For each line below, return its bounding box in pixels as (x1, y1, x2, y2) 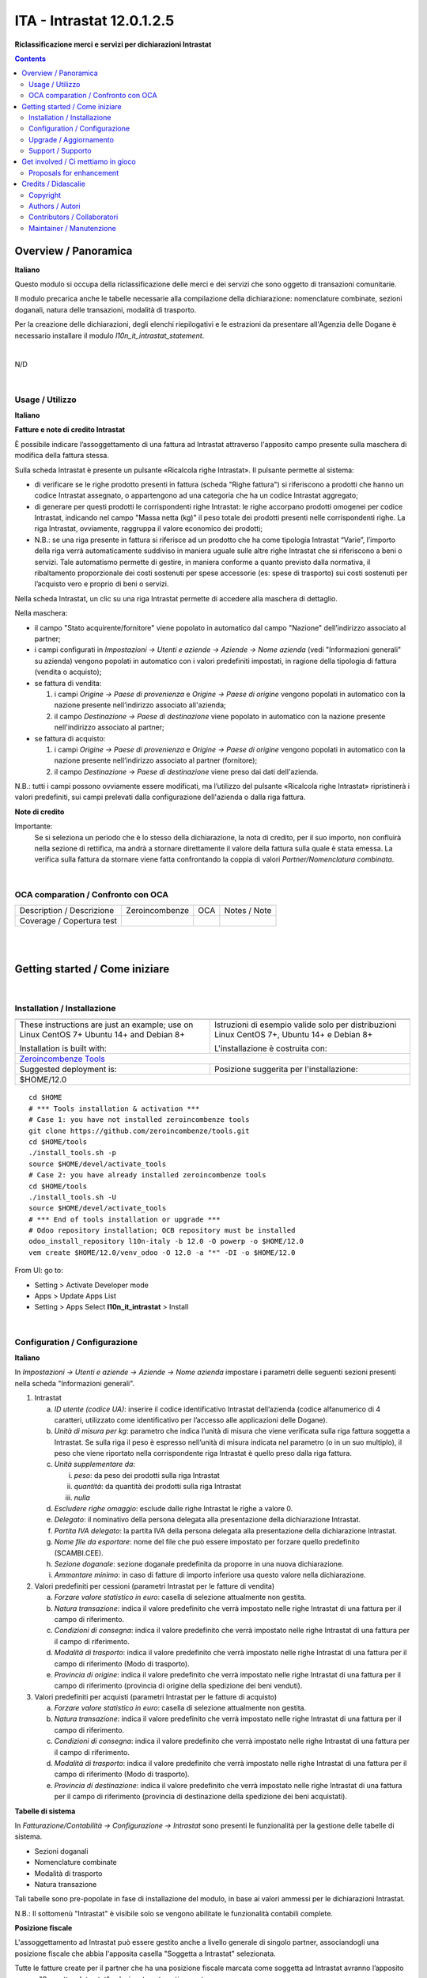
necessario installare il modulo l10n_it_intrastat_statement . (14, 331, 205, 340)
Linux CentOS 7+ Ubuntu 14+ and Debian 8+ (19, 1029, 186, 1040)
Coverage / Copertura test (19, 915, 118, 926)
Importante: (14, 821, 53, 831)
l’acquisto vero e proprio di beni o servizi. (34, 579, 169, 589)
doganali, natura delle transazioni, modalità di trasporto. (14, 305, 197, 314)
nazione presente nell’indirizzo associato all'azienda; (54, 700, 227, 710)
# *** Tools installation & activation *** (28, 1104, 200, 1113)
